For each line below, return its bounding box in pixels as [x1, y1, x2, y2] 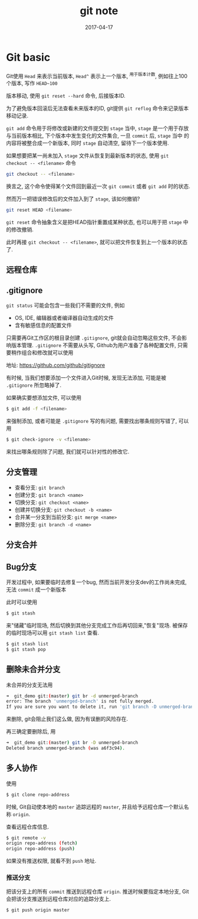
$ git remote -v [6, 835, 46, 841]
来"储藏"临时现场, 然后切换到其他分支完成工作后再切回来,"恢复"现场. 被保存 [6, 622, 188, 629]
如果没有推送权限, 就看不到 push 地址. [6, 857, 97, 865]
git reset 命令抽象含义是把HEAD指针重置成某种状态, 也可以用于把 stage [6, 219, 182, 226]
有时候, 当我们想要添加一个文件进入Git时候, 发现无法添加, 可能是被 [6, 374, 167, 381]
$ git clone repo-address [6, 791, 70, 798]
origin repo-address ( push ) [6, 846, 75, 852]
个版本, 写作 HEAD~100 [6, 80, 58, 87]
